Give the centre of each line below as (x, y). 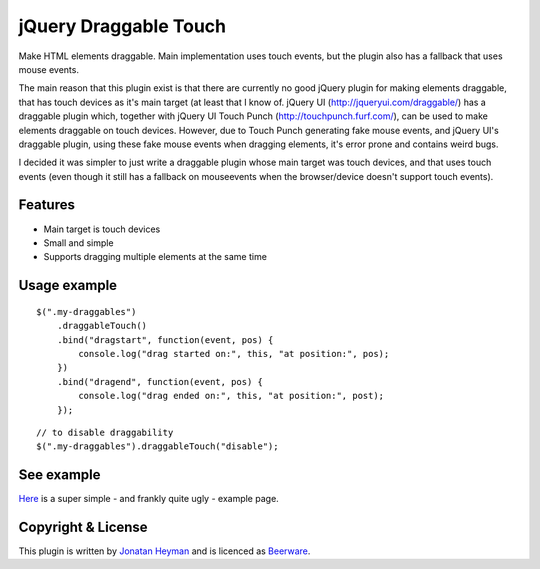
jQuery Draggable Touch (122, 26)
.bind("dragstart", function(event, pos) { (165, 339)
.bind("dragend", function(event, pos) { (160, 381)
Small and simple (78, 242)
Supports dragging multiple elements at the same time (155, 257)
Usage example (68, 285)
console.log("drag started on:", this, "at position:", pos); (234, 353)
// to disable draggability (105, 432)
